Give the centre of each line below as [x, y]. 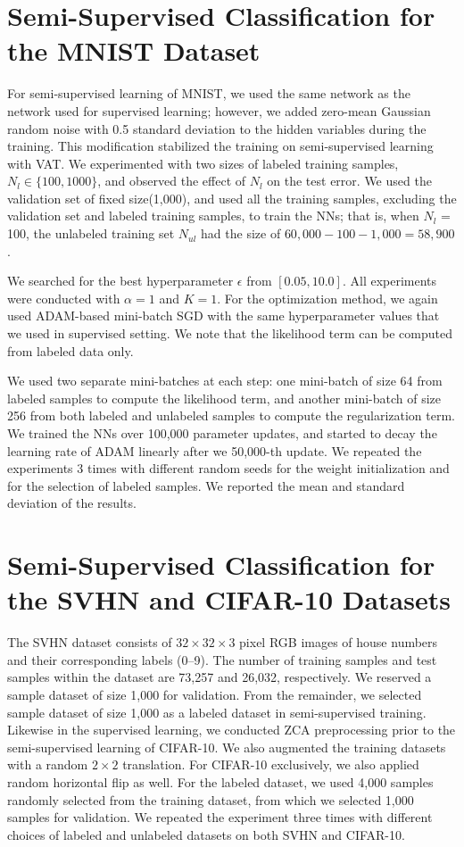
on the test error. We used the [349, 181]
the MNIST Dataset [134, 50]
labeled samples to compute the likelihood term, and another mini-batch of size [224, 398]
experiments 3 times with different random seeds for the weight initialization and [228, 468]
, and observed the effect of [172, 181]
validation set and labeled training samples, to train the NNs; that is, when [213, 216]
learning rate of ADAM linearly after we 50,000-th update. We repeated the [215, 450]
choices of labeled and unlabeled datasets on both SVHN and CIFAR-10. [206, 834]
